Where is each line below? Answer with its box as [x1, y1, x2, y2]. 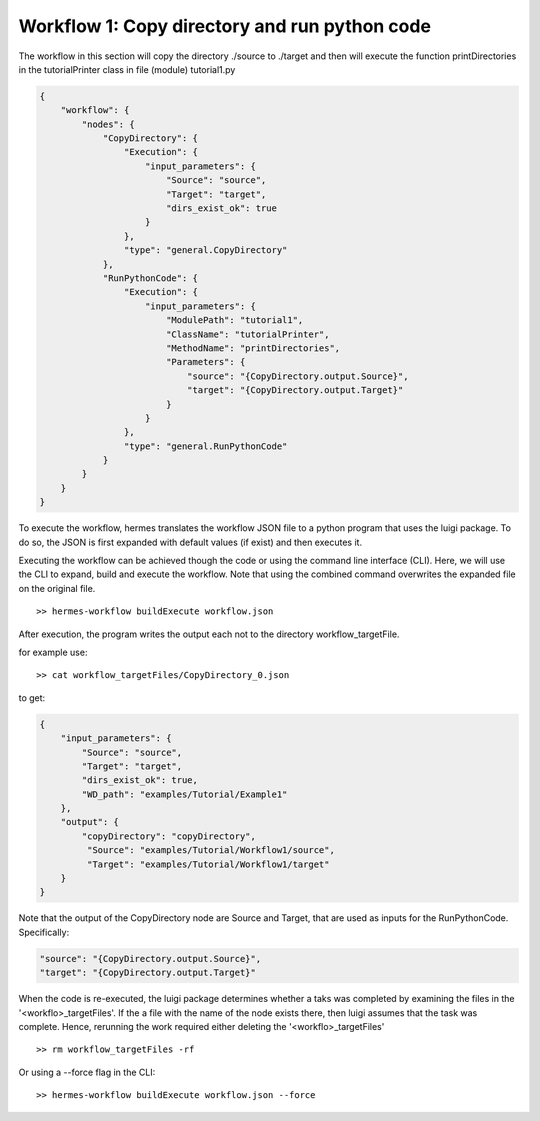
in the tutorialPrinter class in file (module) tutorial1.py [18, 63, 236, 75]
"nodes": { [81, 118, 135, 130]
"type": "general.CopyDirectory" [123, 245, 288, 256]
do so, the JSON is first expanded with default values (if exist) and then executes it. [18, 536, 363, 548]
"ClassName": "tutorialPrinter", [165, 328, 330, 340]
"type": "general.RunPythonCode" [123, 440, 288, 452]
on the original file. [18, 582, 96, 594]
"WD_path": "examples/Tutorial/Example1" [81, 788, 288, 800]
